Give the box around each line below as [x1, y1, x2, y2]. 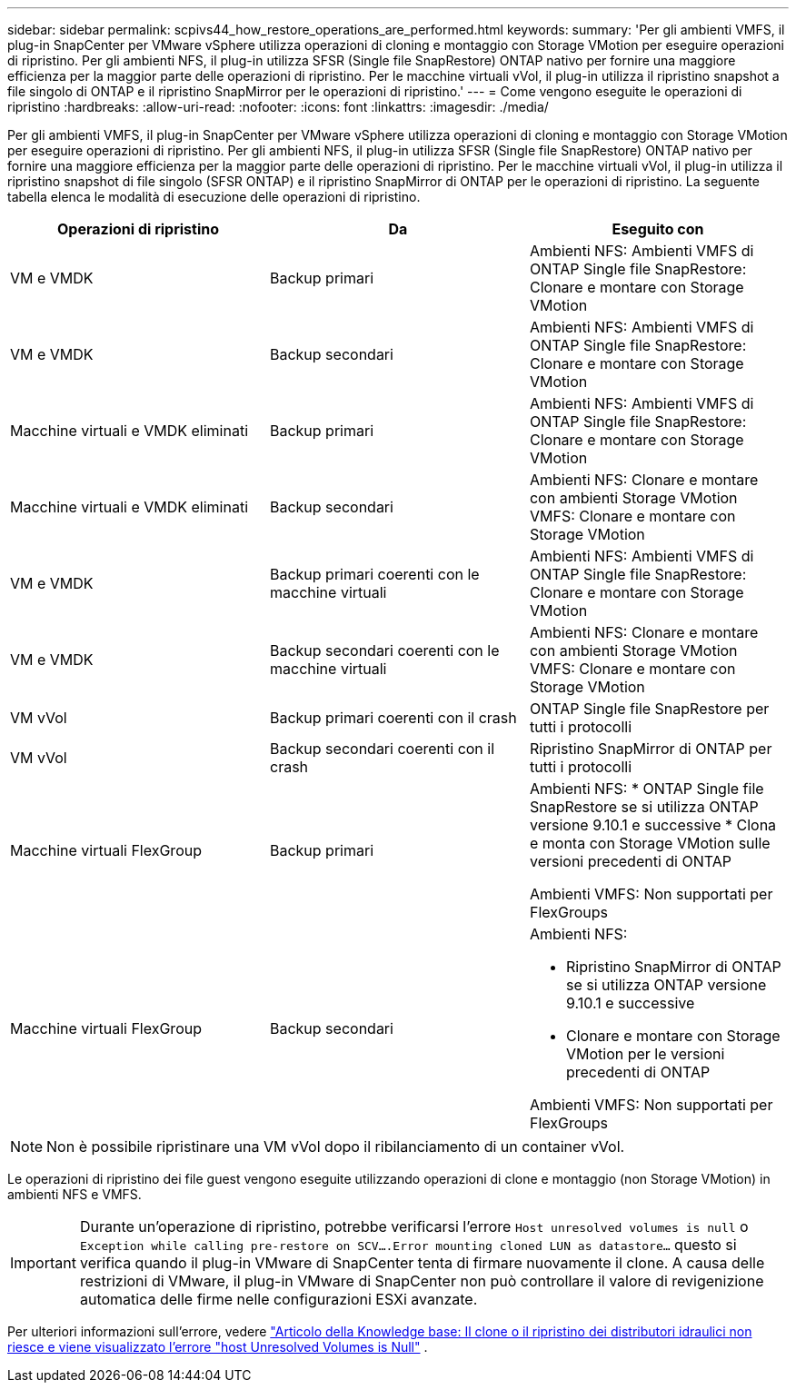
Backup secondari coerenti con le [269, 641, 500, 660]
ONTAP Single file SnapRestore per [529, 700, 770, 718]
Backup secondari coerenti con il [269, 740, 495, 758]
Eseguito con [612, 220, 704, 238]
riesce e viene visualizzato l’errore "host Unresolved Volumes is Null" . [7, 1339, 428, 1355]
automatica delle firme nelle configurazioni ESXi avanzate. [79, 1290, 478, 1308]
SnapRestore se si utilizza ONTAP [529, 798, 759, 816]
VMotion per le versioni [565, 1045, 725, 1063]
